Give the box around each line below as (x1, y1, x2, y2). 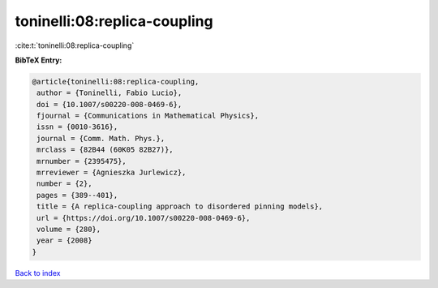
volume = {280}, (36, 225, 101, 234)
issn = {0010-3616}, (36, 123, 118, 131)
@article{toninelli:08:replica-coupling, (32, 77, 200, 86)
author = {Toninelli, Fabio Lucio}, (36, 88, 182, 97)
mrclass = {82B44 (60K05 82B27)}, (36, 145, 174, 154)
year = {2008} (36, 236, 92, 245)
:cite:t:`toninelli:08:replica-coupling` (15, 41, 135, 50)
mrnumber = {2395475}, (36, 157, 127, 165)
